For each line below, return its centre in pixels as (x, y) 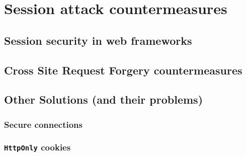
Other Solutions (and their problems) (104, 99)
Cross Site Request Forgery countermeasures (123, 70)
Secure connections (44, 124)
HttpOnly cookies (37, 147)
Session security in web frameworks (98, 40)
